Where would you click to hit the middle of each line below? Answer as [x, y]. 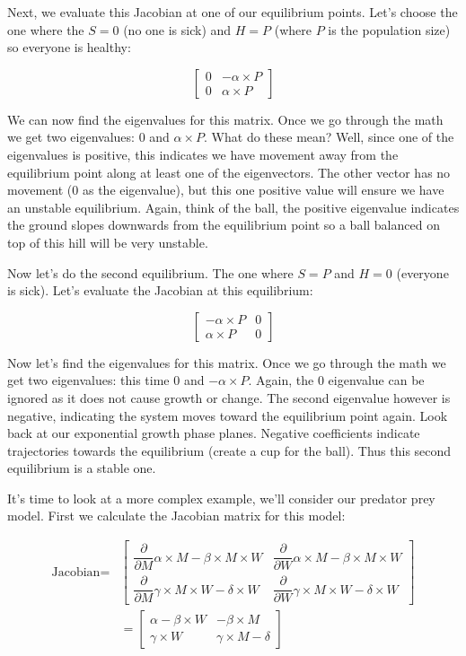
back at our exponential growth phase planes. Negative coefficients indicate [214, 433]
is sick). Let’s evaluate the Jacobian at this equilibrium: [160, 290]
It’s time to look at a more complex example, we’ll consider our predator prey [221, 498]
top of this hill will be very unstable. [108, 242]
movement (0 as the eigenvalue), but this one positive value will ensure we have [226, 190]
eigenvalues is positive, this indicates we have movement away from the [203, 154]
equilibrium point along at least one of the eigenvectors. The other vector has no [229, 172]
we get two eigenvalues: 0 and [88, 137]
